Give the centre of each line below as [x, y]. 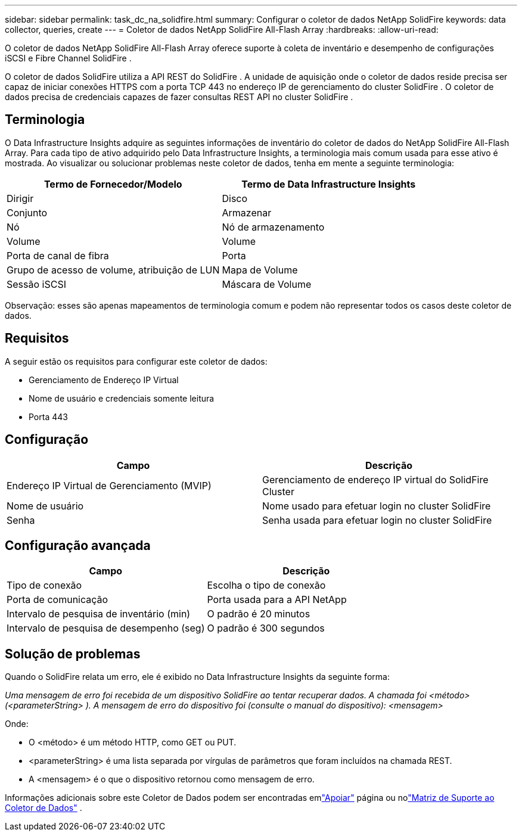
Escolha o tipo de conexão [266, 585]
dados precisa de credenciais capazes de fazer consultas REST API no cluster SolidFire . [179, 97]
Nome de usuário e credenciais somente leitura [122, 398]
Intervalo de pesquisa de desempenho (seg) [106, 628]
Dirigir [20, 198]
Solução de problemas [73, 654]
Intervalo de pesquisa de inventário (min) [99, 614]
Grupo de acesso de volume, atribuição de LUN [113, 270]
